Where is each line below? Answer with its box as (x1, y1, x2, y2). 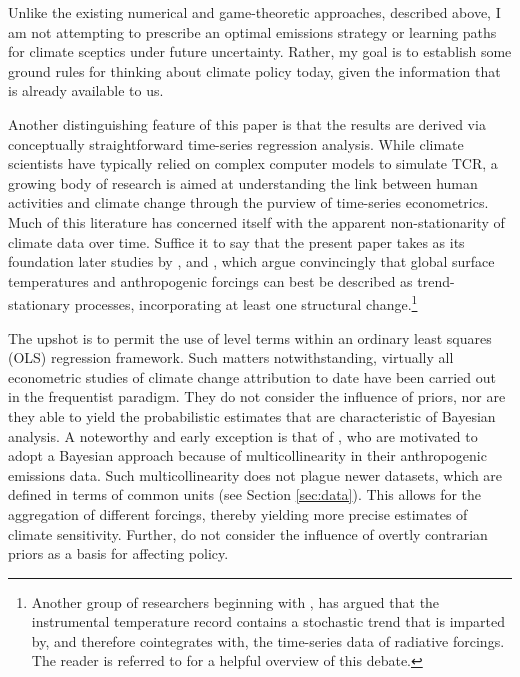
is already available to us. (8, 80, 164, 101)
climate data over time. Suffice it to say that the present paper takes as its (8, 231, 465, 252)
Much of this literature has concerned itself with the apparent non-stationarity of (8, 211, 505, 232)
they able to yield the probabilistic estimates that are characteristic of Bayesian (8, 405, 496, 426)
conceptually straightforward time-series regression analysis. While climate (8, 133, 464, 154)
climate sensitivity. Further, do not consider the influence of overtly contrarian (8, 523, 488, 544)
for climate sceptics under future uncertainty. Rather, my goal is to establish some (8, 41, 512, 62)
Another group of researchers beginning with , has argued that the (31, 591, 440, 612)
